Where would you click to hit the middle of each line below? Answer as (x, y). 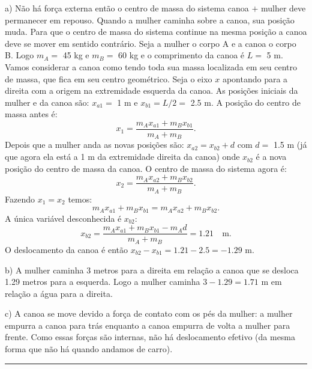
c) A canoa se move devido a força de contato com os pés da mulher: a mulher (149, 313)
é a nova (271, 157)
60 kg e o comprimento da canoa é (181, 55)
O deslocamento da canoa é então (66, 249)
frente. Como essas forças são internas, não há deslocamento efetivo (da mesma (150, 337)
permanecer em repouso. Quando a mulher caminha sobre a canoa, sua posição (150, 20)
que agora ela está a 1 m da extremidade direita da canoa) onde (122, 157)
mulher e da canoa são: (47, 102)
